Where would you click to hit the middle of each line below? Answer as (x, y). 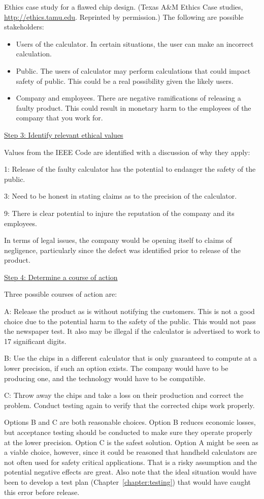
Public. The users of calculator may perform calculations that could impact (133, 70)
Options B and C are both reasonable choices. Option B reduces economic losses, (130, 422)
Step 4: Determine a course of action (61, 277)
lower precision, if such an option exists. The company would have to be (116, 368)
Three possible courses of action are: (61, 294)
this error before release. (42, 492)
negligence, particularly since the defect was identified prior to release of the (122, 250)
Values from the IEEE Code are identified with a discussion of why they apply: (127, 152)
